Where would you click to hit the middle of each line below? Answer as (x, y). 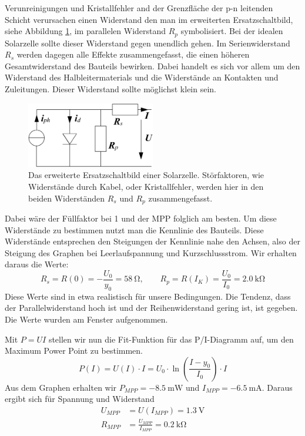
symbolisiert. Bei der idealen (232, 31)
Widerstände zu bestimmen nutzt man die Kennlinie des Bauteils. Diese (134, 229)
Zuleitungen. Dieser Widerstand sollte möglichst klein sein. (110, 89)
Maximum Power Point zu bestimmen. (74, 351)
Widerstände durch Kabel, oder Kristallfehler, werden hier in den (146, 186)
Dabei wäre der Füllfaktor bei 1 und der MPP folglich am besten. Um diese (141, 218)
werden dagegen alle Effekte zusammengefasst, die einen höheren (133, 54)
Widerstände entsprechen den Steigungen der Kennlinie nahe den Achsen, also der (152, 241)
